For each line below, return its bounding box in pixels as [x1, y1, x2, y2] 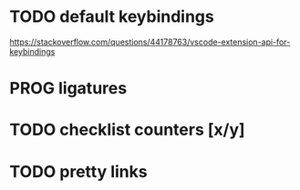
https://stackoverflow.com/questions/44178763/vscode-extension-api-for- [9, 36, 291, 47]
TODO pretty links [9, 161, 148, 182]
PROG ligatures [9, 78, 128, 99]
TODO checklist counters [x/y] [9, 120, 245, 140]
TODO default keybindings [9, 6, 214, 27]
